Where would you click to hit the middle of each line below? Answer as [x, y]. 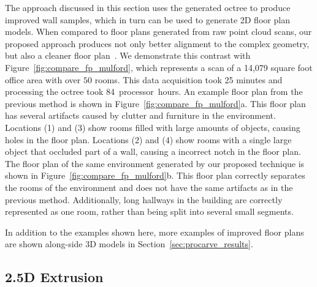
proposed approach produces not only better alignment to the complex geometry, [157, 43]
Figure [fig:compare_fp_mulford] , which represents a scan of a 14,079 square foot [159, 67]
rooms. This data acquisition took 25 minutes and [189, 79]
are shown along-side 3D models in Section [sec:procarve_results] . [129, 244]
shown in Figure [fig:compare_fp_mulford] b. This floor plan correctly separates [155, 175]
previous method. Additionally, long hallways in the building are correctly [144, 199]
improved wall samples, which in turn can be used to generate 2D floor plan [147, 19]
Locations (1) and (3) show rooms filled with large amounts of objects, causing [153, 127]
